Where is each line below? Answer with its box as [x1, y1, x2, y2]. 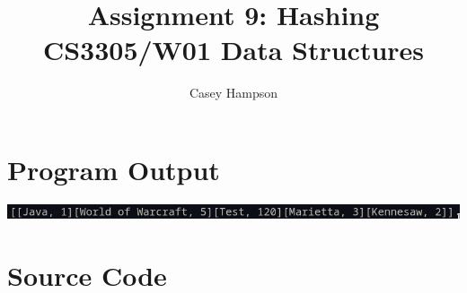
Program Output [7, 151, 220, 187]
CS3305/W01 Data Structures [42, 31, 425, 68]
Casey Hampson [189, 83, 278, 102]
